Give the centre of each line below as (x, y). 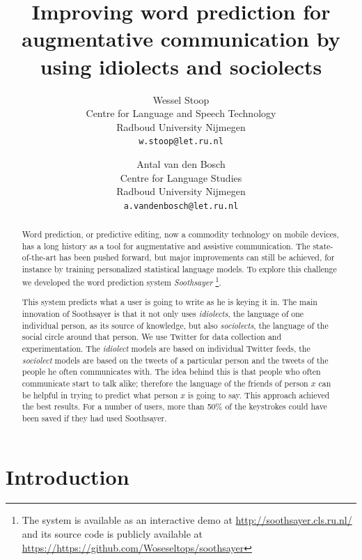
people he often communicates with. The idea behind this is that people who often (171, 372)
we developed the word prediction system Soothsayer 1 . (121, 281)
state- (323, 246)
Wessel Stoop (181, 99)
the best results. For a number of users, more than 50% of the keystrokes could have (174, 406)
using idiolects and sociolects (181, 66)
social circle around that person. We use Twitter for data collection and (152, 337)
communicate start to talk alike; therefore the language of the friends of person (165, 383)
